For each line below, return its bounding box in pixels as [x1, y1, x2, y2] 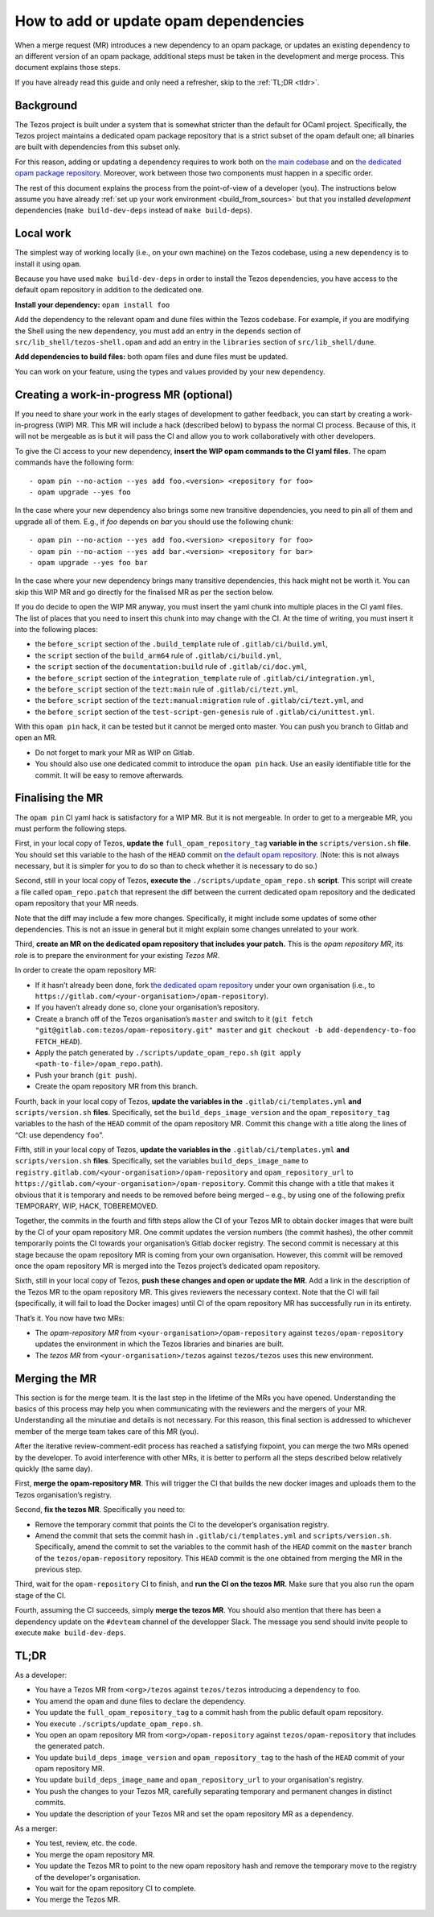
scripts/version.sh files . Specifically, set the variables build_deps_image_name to [14, 1156, 309, 1166]
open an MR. [14, 733, 58, 742]
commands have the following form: [14, 457, 134, 467]
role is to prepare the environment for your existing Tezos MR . [14, 950, 220, 960]
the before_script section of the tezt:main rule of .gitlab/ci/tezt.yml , [35, 684, 299, 694]
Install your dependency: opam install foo [14, 300, 170, 309]
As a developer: [14, 1670, 68, 1679]
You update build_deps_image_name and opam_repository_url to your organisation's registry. [35, 1775, 364, 1785]
